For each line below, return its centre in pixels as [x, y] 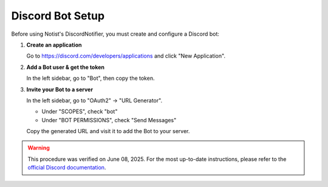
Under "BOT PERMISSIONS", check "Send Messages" [109, 120]
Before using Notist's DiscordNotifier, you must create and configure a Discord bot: [115, 34]
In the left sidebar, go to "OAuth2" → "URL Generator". [94, 100]
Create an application [54, 45]
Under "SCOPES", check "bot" [80, 111]
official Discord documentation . [67, 168]
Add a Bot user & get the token [66, 67]
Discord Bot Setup [58, 16]
